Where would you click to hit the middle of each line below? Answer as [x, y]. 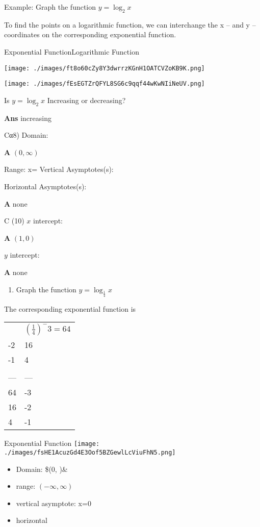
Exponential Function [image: [52, 443]
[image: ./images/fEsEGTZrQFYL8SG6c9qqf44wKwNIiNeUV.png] [105, 84]
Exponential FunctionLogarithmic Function [72, 51]
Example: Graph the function [50, 7]
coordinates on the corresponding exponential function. [90, 34]
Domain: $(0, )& [42, 469]
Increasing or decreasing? [86, 100]
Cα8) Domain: [26, 135]
